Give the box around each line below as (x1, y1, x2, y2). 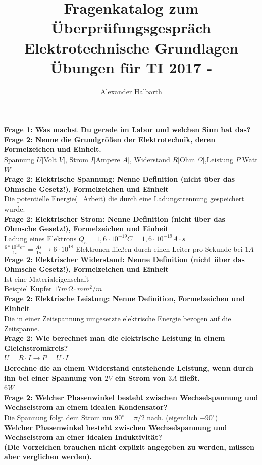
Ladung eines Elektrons (4, 233, 77, 243)
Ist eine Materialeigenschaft (4, 273, 89, 284)
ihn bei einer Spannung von (4, 372, 102, 383)
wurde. (4, 203, 25, 214)
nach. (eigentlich (147, 412, 198, 423)
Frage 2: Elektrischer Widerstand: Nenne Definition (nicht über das (4, 253, 245, 264)
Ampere (95, 154, 120, 165)
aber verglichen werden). (4, 451, 92, 462)
